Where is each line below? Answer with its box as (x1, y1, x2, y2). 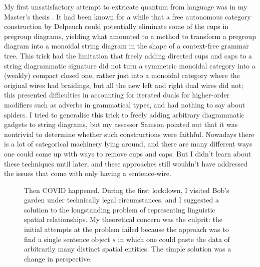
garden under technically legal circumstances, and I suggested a (24, 194, 219, 205)
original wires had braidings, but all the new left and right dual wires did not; (4, 79, 243, 90)
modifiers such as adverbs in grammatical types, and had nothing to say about (4, 99, 245, 109)
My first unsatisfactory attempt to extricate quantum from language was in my (4, 1, 247, 11)
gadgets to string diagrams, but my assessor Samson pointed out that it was (4, 119, 238, 129)
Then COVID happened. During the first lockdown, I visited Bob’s (24, 184, 229, 195)
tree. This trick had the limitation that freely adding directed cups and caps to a (4, 50, 252, 60)
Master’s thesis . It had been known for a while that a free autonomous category (4, 11, 251, 21)
